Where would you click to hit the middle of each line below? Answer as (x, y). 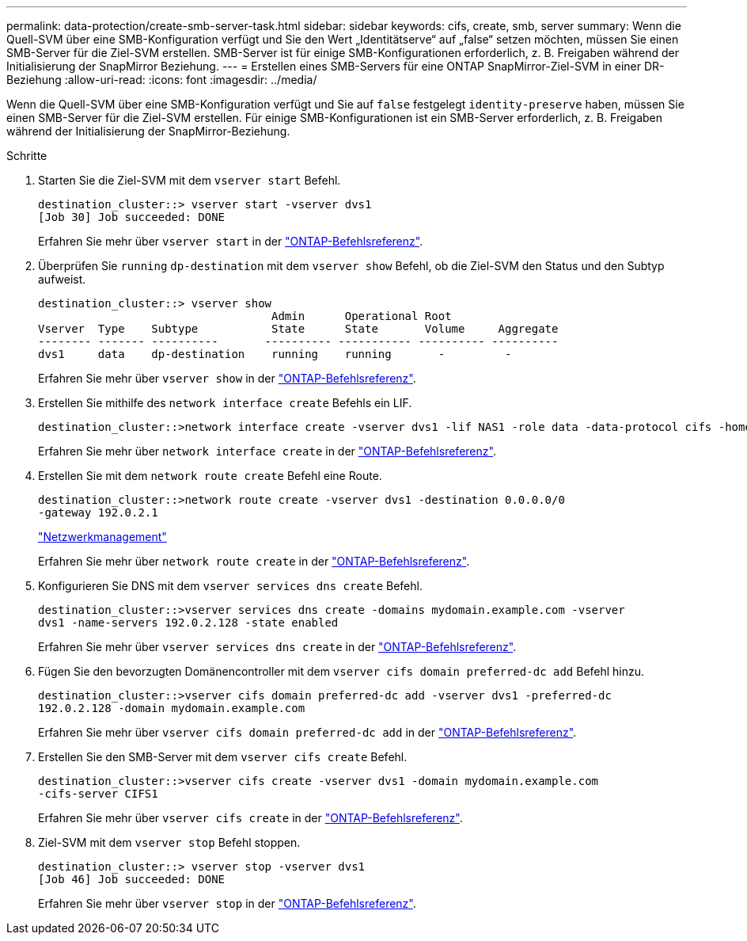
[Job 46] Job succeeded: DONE (132, 879)
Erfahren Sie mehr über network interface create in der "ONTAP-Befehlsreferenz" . (267, 451)
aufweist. (62, 279)
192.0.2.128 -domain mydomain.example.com (172, 708)
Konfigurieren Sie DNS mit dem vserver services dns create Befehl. (230, 586)
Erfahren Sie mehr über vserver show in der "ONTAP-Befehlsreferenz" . (227, 378)
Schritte (27, 156)
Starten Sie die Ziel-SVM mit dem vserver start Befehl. (190, 180)
